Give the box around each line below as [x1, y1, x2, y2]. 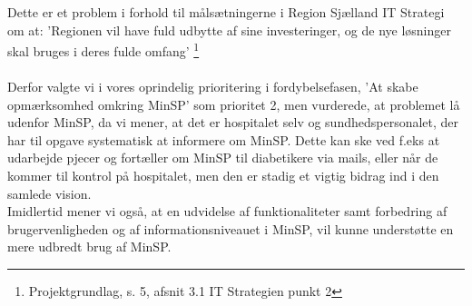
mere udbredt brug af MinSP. [7, 237, 172, 256]
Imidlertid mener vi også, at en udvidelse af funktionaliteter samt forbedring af [7, 202, 447, 221]
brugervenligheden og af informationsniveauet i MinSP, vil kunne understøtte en [7, 219, 454, 238]
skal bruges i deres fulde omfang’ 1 [7, 39, 200, 60]
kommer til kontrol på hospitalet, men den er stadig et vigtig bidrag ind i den [7, 166, 439, 184]
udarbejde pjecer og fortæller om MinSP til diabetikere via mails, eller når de [7, 148, 438, 167]
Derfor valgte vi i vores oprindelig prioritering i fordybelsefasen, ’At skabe [7, 77, 418, 96]
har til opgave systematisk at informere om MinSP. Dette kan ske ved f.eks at [7, 130, 440, 149]
